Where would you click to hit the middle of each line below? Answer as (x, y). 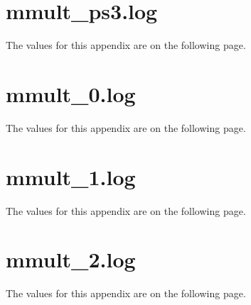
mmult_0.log (71, 93)
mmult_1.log (71, 176)
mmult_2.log (71, 259)
